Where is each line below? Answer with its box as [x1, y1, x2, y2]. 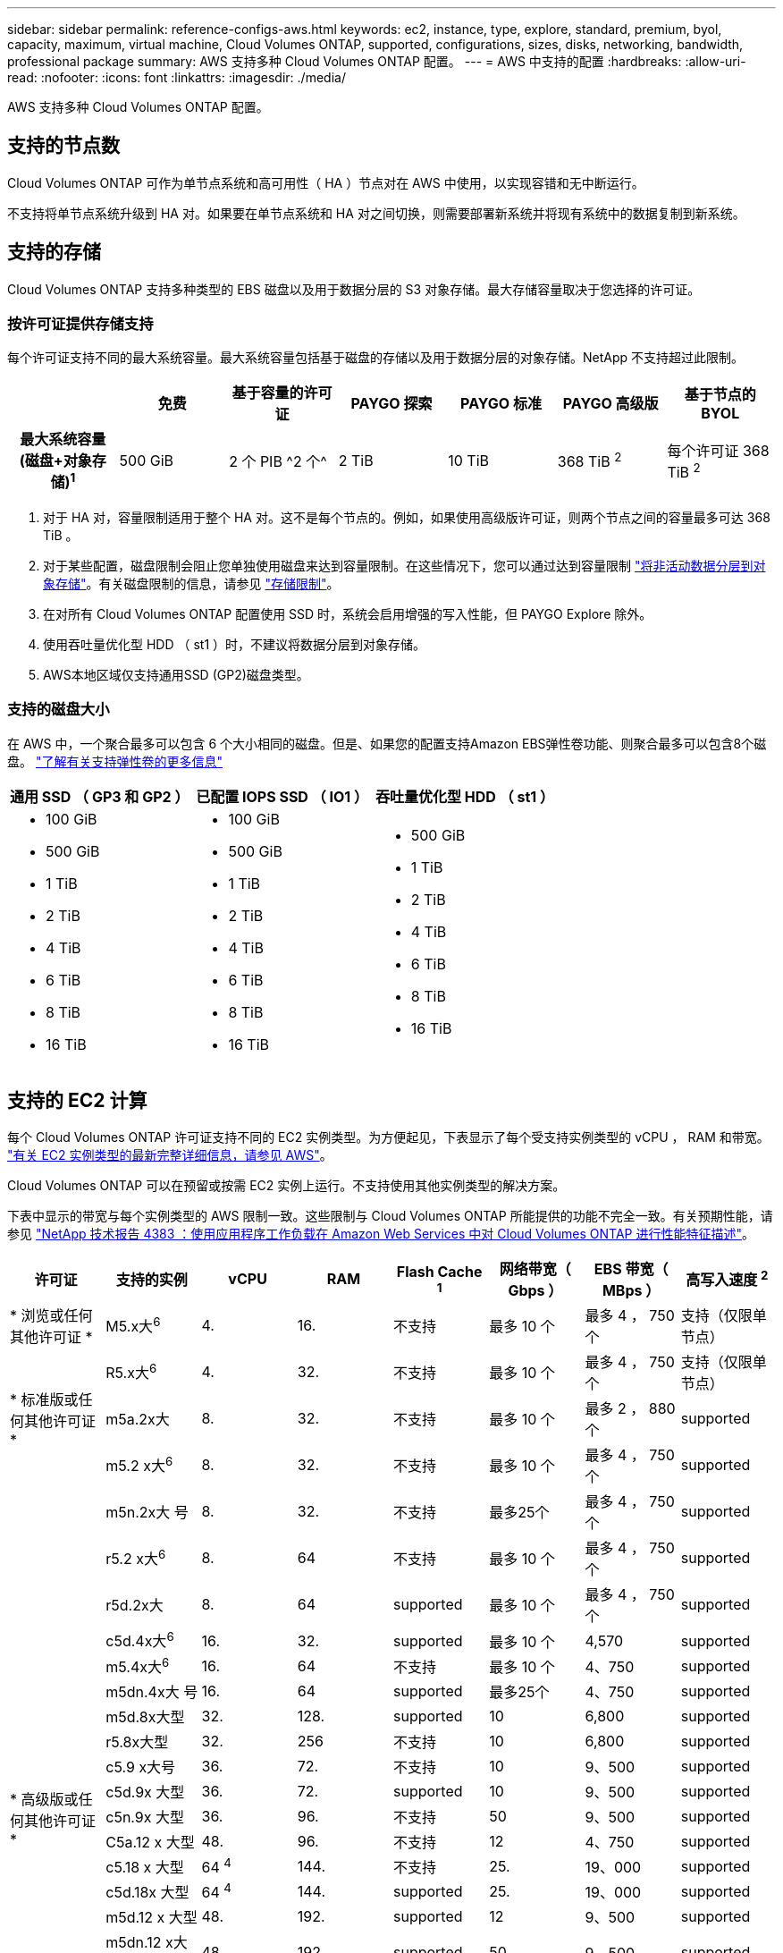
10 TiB [448, 451, 490, 469]
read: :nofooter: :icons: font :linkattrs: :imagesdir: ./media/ [7, 70, 346, 85]
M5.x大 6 [105, 1315, 161, 1336]
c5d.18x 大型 [105, 1883, 189, 1902]
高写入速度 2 [686, 1268, 769, 1289]
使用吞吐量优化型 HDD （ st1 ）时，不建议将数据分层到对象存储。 [43, 636, 426, 652]
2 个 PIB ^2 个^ [229, 452, 327, 470]
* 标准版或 [10, 1391, 79, 1409]
